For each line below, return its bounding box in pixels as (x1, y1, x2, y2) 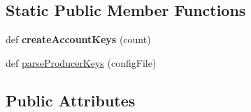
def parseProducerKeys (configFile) (6, 55, 157, 70)
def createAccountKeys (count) (6, 32, 151, 47)
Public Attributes (6, 89, 136, 111)
